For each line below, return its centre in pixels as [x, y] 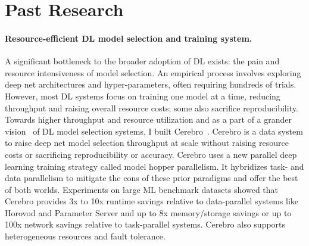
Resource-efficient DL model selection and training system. [129, 38]
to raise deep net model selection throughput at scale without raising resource [147, 143]
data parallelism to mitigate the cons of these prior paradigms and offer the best [152, 178]
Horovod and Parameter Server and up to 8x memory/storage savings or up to [148, 212]
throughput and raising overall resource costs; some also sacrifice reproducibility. [152, 108]
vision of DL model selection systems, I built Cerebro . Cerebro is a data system [154, 131]
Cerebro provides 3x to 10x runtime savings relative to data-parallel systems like [152, 201]
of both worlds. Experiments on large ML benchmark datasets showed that [142, 189]
